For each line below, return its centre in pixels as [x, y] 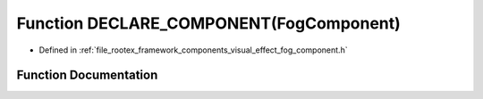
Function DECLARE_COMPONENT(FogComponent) [209, 23]
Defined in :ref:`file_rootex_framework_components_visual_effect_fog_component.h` [193, 50]
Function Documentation [87, 75]
